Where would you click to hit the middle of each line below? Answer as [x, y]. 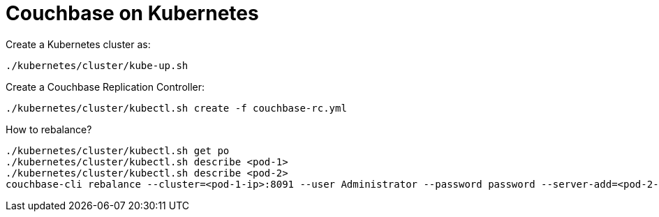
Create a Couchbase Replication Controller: [105, 87]
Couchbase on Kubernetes [132, 13]
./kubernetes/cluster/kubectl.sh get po [118, 150]
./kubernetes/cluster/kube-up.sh [97, 65]
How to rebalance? [49, 129]
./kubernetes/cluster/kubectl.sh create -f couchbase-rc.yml [176, 108]
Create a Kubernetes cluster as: [78, 44]
